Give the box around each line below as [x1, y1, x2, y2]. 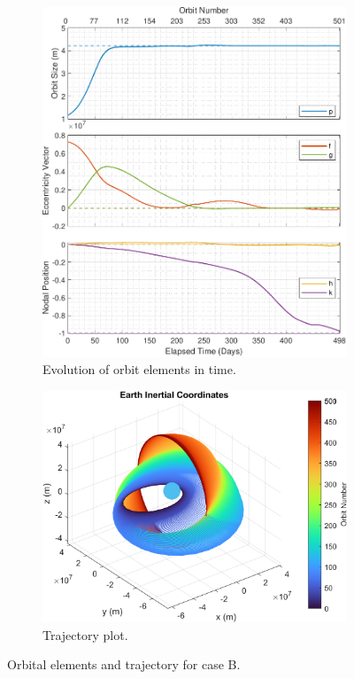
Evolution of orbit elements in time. [42, 360, 236, 379]
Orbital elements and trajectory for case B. [7, 655, 241, 674]
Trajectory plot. [42, 625, 128, 644]
